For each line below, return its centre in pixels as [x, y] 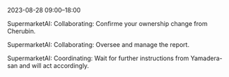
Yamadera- [206, 58]
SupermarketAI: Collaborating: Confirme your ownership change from [108, 23]
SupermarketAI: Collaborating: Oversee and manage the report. [98, 44]
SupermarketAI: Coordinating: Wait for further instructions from [98, 58]
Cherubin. [22, 31]
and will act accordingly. [54, 65]
